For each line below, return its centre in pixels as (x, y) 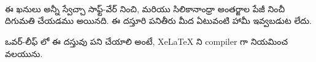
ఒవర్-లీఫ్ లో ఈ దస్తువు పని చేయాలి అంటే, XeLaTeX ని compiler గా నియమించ (147, 41)
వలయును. (24, 53)
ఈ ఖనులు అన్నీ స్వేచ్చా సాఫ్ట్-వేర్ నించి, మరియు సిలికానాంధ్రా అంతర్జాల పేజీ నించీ (145, 8)
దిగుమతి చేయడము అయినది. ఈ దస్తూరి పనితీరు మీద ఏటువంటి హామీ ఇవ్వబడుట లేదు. (158, 21)
